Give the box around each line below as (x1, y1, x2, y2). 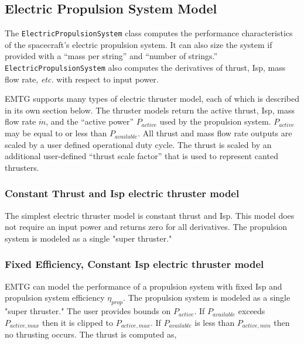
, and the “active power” (46, 115, 134, 128)
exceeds (238, 305, 265, 317)
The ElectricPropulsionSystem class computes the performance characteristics (5, 27, 293, 39)
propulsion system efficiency (5, 291, 105, 304)
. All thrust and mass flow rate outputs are (138, 127, 292, 139)
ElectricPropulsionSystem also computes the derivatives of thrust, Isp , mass (5, 61, 286, 74)
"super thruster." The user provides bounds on (5, 305, 171, 317)
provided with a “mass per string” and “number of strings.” (5, 50, 218, 62)
